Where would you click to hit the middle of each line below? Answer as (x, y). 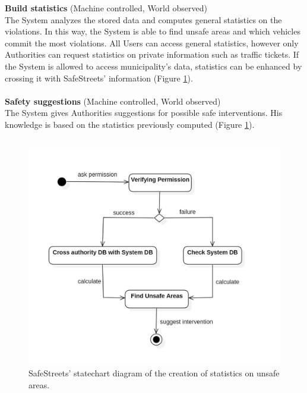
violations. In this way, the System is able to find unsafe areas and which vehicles (153, 31)
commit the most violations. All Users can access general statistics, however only (152, 43)
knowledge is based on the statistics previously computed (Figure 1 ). (130, 124)
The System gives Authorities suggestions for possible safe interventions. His (144, 113)
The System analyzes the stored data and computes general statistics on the (143, 19)
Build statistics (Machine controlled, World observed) (106, 8)
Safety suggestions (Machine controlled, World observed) (113, 101)
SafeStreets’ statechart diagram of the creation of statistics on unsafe (154, 372)
